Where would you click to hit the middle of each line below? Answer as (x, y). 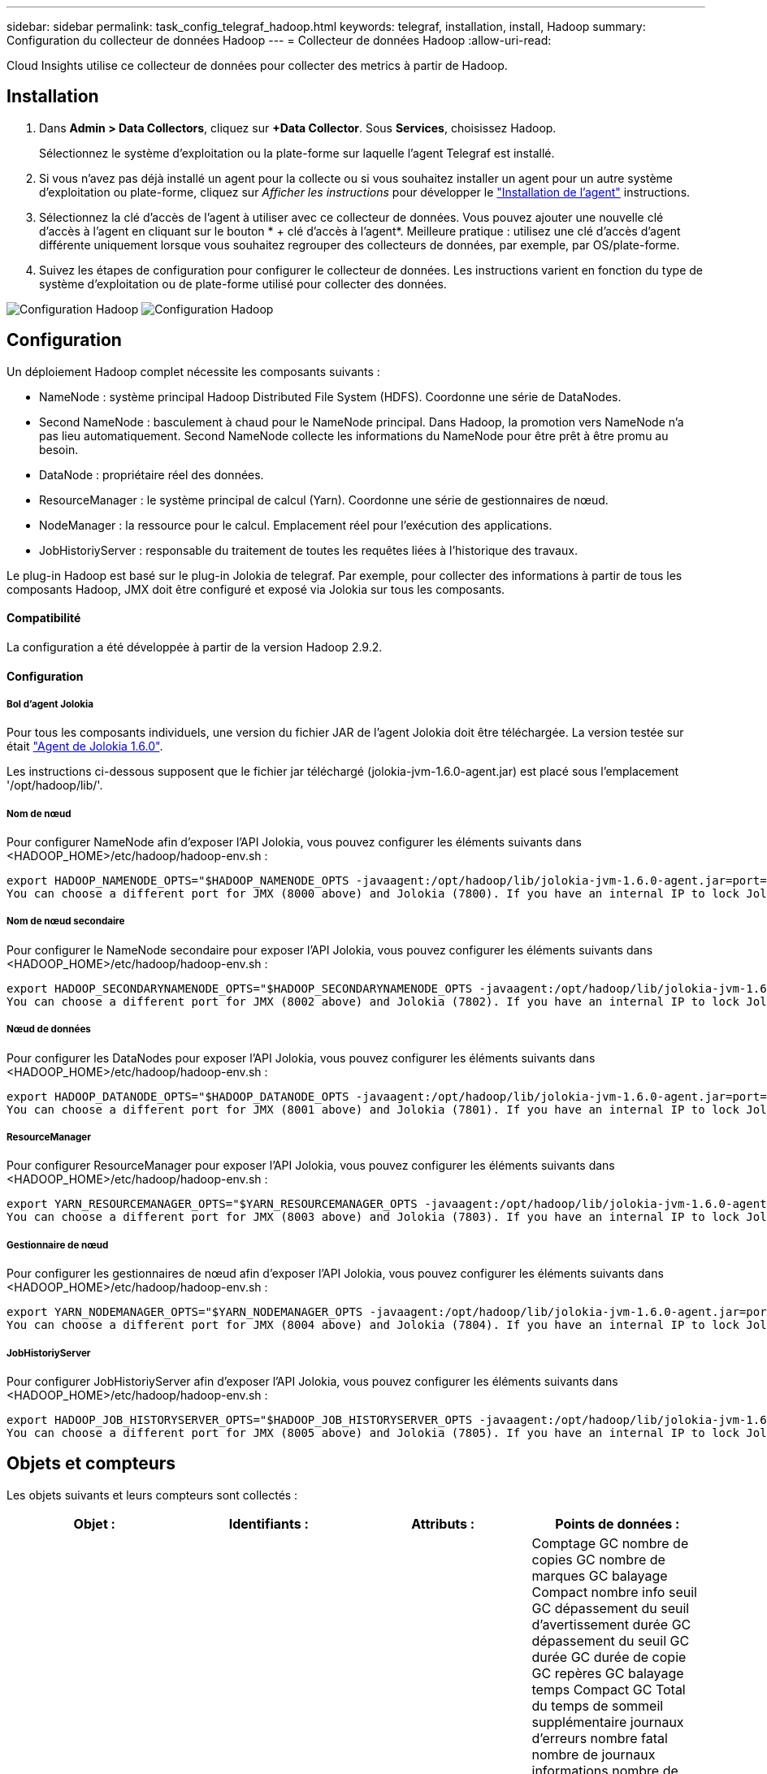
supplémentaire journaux (608, 1722)
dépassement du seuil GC (611, 1640)
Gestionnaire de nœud (58, 1245)
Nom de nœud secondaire (66, 922)
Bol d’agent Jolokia (50, 704)
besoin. (59, 449)
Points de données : (617, 1523)
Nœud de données (49, 1030)
